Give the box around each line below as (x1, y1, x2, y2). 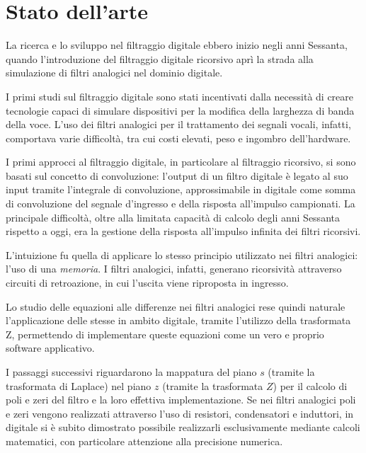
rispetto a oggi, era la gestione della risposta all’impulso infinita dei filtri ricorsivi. (6, 224, 361, 239)
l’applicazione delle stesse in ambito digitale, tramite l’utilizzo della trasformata (6, 313, 351, 328)
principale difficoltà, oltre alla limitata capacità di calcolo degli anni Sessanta (6, 210, 340, 224)
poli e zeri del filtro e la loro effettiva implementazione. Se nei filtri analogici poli (6, 392, 356, 407)
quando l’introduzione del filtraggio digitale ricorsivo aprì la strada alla (6, 51, 314, 66)
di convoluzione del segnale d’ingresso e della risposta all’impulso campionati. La (6, 196, 355, 211)
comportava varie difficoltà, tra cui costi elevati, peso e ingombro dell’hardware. (6, 130, 351, 145)
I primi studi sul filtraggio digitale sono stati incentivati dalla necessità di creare (6, 88, 354, 103)
